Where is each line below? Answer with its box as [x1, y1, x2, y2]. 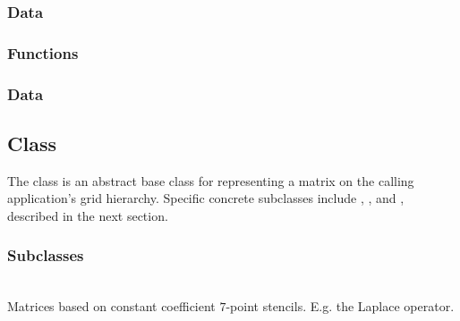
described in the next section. [7, 206, 168, 224]
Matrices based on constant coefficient [7, 297, 216, 316]
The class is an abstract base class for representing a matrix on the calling [7, 171, 414, 190]
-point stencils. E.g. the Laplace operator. [226, 297, 455, 316]
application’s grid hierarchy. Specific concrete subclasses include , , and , [7, 189, 405, 207]
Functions [7, 41, 79, 63]
